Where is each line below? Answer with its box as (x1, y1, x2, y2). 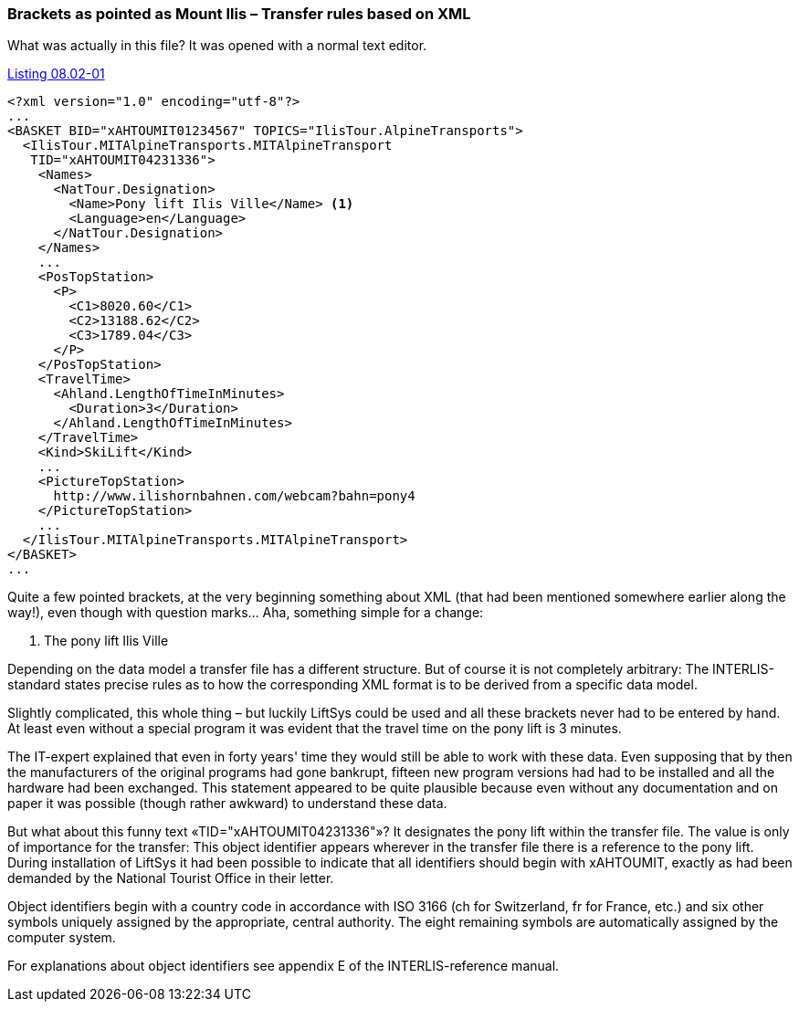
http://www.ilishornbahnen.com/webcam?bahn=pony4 (53, 489, 415, 504)
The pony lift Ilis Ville (44, 633, 169, 649)
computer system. (7, 930, 116, 946)
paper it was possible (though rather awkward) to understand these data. (7, 795, 447, 812)
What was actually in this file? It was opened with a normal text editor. (7, 37, 427, 54)
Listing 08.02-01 (7, 66, 105, 82)
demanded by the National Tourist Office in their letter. (7, 870, 334, 887)
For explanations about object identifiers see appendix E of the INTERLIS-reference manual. (7, 958, 560, 974)
